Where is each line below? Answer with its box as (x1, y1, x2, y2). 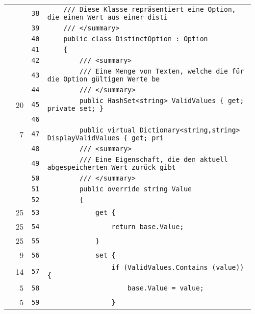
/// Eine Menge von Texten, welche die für (79, 67, 244, 75)
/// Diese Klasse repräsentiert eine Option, (63, 5, 236, 13)
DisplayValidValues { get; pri (47, 134, 164, 142)
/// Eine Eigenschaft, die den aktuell (79, 156, 228, 163)
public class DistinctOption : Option (63, 35, 208, 43)
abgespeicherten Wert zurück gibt (47, 163, 176, 171)
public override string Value (79, 185, 192, 193)
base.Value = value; (127, 284, 204, 292)
